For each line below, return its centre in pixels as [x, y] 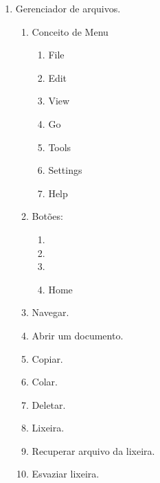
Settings [65, 170]
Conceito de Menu [70, 31]
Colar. [45, 382]
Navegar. [50, 312]
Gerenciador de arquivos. [68, 8]
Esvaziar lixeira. [66, 474]
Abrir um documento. [78, 335]
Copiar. [47, 358]
